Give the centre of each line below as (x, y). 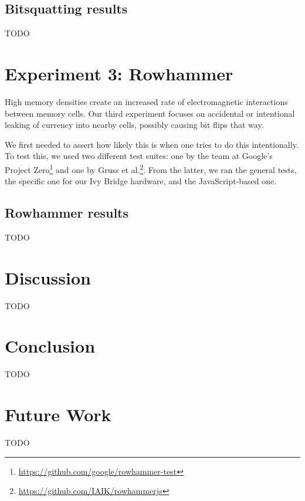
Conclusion (50, 346)
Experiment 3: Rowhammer (119, 73)
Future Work (58, 414)
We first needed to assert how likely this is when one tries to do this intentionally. (152, 144)
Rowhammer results (67, 213)
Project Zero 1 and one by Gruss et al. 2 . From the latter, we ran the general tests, (151, 168)
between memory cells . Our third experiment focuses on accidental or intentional (150, 113)
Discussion (48, 277)
